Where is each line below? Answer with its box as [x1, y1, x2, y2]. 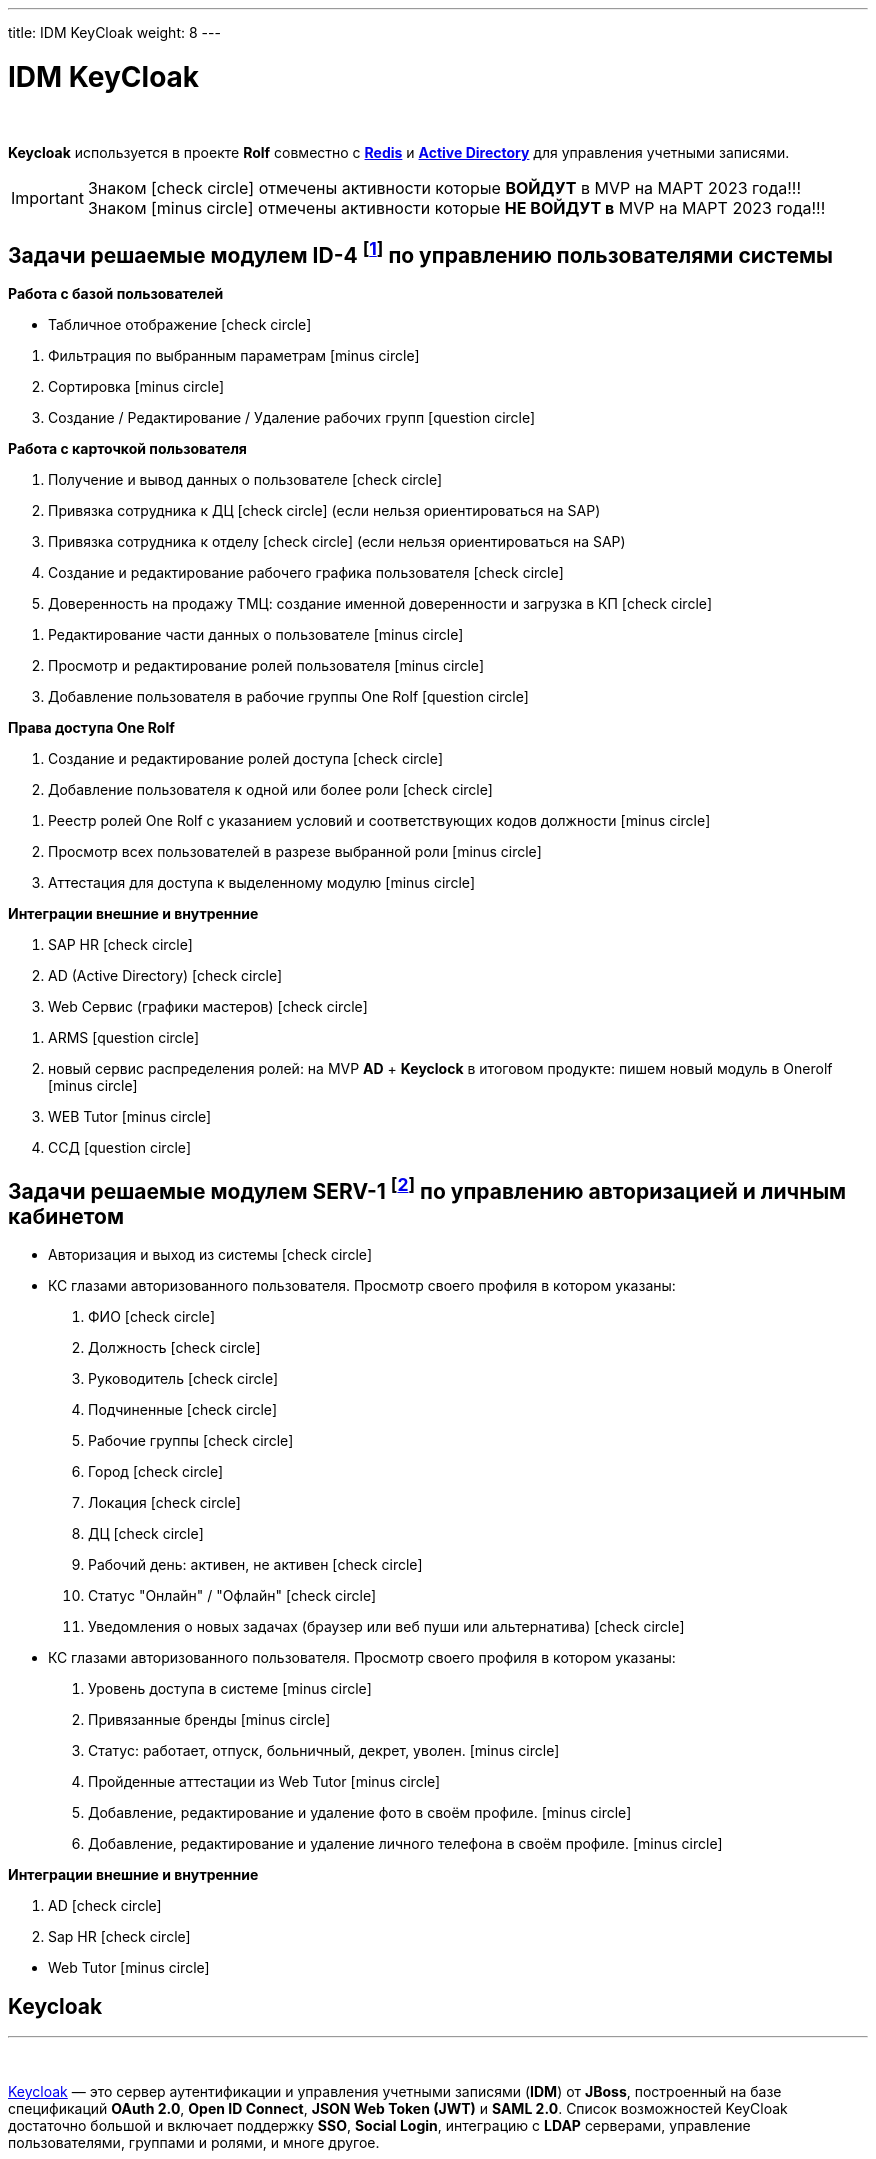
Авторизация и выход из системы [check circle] [48, 1246, 373, 1264]
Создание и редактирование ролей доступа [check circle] [48, 750, 444, 768]
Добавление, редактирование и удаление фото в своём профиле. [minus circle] [88, 1804, 632, 1822]
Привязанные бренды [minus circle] [88, 1711, 331, 1729]
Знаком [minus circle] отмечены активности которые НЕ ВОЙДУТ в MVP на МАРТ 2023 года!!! [87, 197, 826, 218]
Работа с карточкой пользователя [8, 440, 247, 458]
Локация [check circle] [88, 1494, 241, 1512]
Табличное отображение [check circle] [48, 316, 312, 334]
